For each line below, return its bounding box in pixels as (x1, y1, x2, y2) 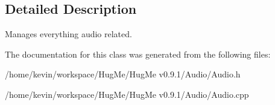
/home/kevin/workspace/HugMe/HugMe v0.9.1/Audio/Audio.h (5, 68, 241, 80)
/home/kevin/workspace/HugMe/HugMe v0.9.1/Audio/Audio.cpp (5, 88, 249, 100)
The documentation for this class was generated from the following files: (5, 47, 271, 60)
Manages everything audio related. (5, 28, 132, 40)
